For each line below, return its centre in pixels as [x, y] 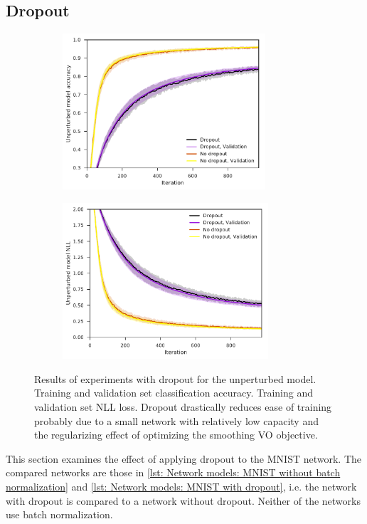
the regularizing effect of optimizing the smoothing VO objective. [176, 435]
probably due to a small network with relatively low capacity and [176, 420]
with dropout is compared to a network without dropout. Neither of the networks [183, 500]
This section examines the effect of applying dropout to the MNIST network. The [184, 458]
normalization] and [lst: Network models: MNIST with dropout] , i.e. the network [181, 486]
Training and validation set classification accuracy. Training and [174, 393]
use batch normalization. [59, 514]
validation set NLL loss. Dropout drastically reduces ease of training [183, 406]
